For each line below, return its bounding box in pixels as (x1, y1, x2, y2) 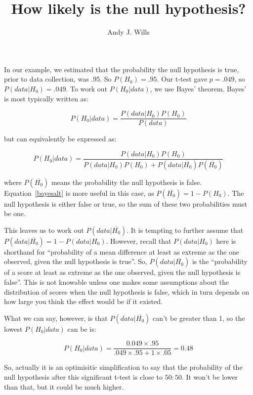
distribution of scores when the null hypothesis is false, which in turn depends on (4, 286, 250, 297)
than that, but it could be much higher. (4, 381, 124, 392)
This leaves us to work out (4, 224, 84, 235)
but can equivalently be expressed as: (4, 133, 117, 144)
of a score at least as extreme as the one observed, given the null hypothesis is (4, 267, 241, 277)
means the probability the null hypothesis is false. (51, 176, 202, 187)
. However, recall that (106, 235, 171, 246)
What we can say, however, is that (4, 312, 108, 323)
